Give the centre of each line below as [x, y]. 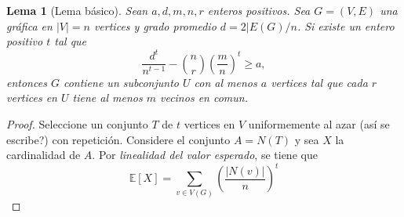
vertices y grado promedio [155, 25]
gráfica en [29, 25]
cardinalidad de [44, 155]
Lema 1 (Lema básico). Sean [77, 10]
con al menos [226, 82]
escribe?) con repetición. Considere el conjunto [118, 139]
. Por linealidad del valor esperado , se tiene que [205, 155]
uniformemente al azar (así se [319, 123]
